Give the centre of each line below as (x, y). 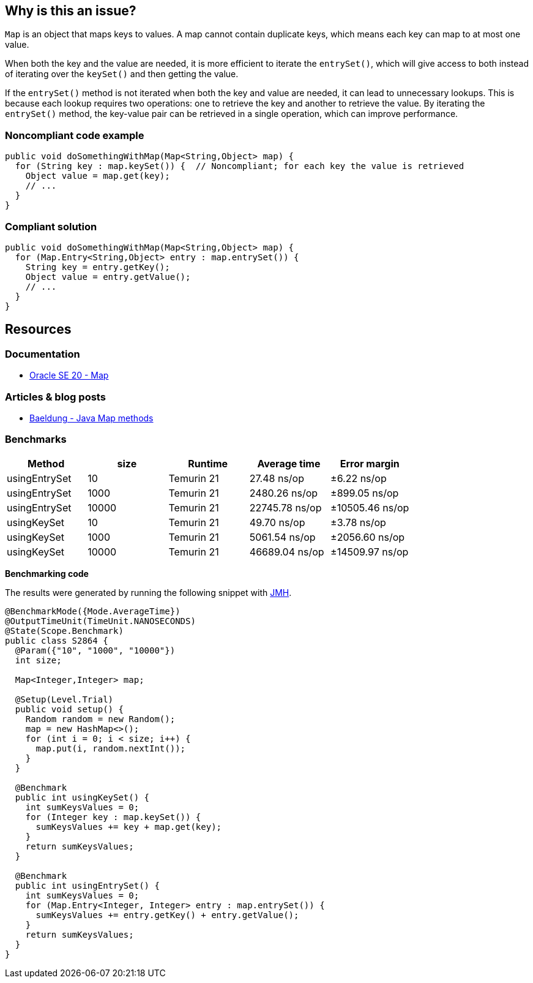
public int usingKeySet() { (82, 797)
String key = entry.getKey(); (98, 267)
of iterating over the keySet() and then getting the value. (122, 74)
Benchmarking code (47, 573)
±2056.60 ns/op (368, 537)
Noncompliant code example (75, 135)
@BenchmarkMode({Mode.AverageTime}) (93, 611)
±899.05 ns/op (365, 493)
